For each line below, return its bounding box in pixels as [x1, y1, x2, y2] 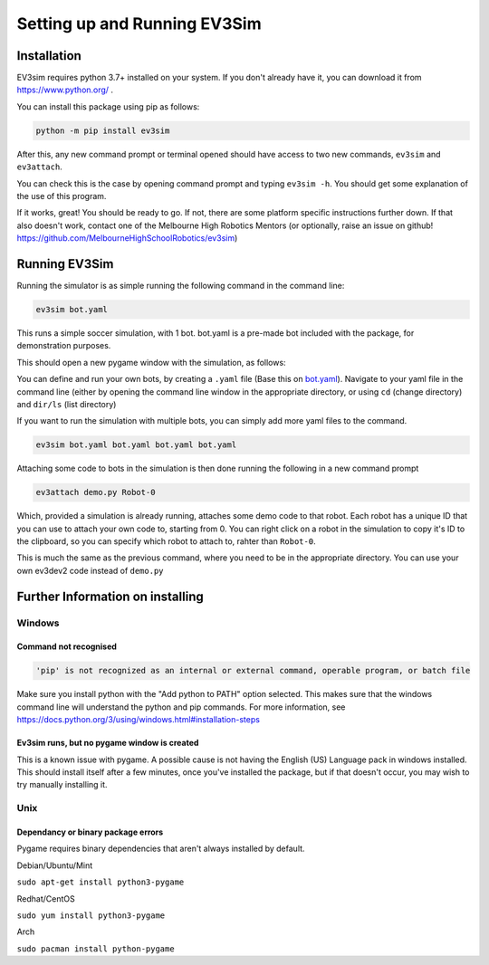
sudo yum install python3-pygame [16, 910, 166, 921]
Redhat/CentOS [16, 893, 76, 904]
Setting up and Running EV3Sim [16, 14, 262, 33]
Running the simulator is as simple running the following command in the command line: [16, 281, 345, 291]
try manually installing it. [16, 779, 108, 790]
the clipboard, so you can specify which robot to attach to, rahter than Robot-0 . [16, 536, 316, 547]
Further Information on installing [16, 588, 204, 604]
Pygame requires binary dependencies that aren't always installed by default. [16, 843, 305, 855]
